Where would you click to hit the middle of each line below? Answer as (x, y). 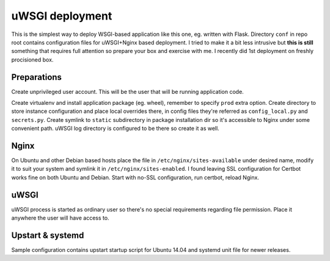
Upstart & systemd (48, 235)
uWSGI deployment (62, 16)
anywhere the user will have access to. (60, 218)
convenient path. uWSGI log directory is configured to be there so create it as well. (115, 129)
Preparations (37, 77)
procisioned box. (32, 59)
